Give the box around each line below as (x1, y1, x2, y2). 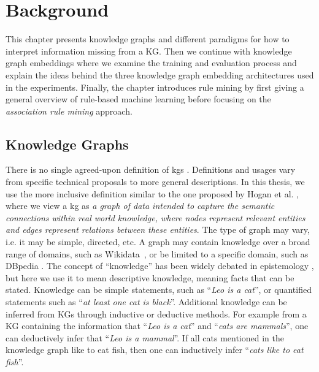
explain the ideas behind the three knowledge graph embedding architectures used (6, 68, 314, 81)
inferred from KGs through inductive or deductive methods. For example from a (6, 307, 307, 320)
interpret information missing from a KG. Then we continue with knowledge (6, 44, 292, 57)
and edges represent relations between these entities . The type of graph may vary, (6, 223, 310, 236)
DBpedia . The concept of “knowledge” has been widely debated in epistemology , (6, 259, 314, 272)
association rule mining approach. (6, 104, 133, 117)
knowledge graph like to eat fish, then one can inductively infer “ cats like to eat (6, 343, 304, 356)
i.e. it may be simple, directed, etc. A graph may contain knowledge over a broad (6, 235, 310, 248)
